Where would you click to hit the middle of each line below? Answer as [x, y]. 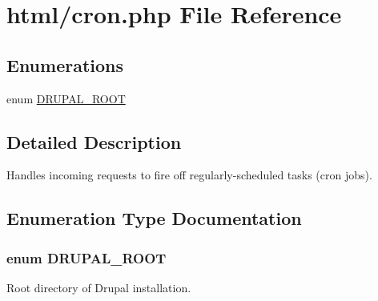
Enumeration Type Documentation [154, 218]
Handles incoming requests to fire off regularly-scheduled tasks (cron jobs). [189, 175]
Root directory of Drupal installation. [99, 287]
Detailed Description [94, 141]
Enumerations [65, 64]
